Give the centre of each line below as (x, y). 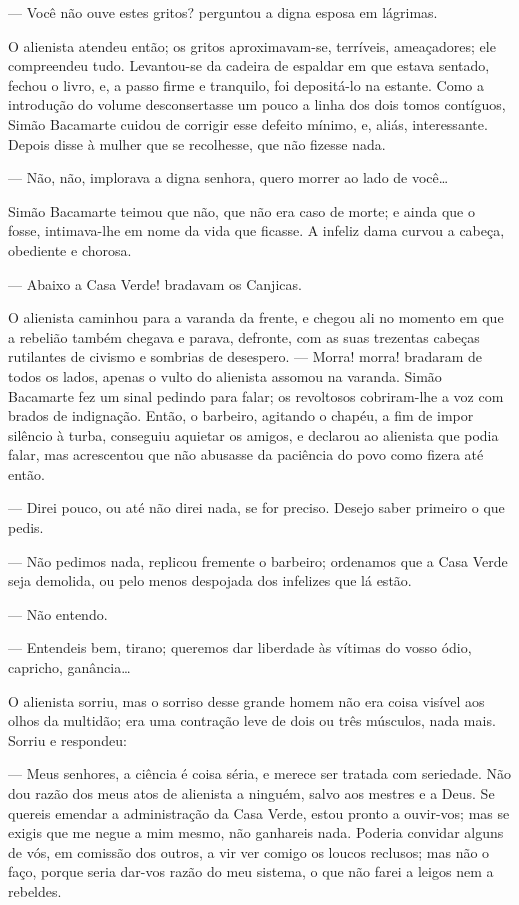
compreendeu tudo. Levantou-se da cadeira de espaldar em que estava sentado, (249, 65)
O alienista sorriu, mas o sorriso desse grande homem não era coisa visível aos (246, 700)
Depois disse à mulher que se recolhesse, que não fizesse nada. (197, 143)
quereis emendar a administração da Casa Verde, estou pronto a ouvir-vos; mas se (259, 812)
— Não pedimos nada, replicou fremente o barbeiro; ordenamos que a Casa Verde (258, 560)
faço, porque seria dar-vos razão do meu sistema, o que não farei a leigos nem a (251, 871)
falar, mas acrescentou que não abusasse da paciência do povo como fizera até (246, 454)
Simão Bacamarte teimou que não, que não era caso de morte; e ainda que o (241, 210)
